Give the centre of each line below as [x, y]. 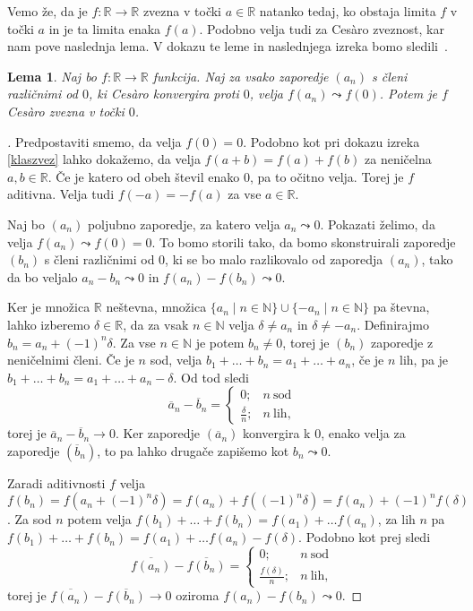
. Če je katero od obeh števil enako [144, 176]
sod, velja [176, 360]
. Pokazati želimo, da [378, 224]
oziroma [198, 595]
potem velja [99, 519]
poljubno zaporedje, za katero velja [184, 224]
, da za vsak [156, 324]
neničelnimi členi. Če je [71, 360]
